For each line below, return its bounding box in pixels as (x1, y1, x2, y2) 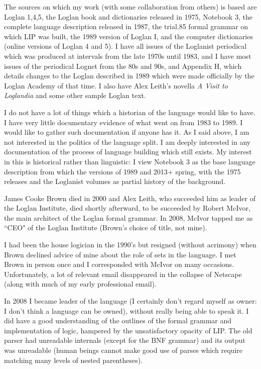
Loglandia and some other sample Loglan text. (4, 90, 146, 101)
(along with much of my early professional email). (4, 279, 157, 289)
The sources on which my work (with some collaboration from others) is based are (4, 2, 257, 12)
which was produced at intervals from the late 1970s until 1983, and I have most (4, 50, 251, 61)
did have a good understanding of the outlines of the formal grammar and (4, 315, 232, 326)
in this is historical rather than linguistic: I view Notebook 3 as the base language (4, 156, 255, 166)
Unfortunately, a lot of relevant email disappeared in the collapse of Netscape (4, 268, 242, 279)
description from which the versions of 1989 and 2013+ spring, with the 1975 (4, 166, 241, 176)
